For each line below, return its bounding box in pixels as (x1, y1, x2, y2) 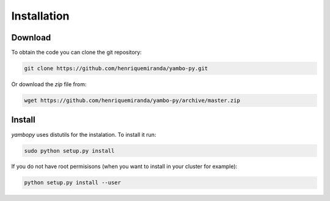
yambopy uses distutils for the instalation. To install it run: (11, 131, 156, 138)
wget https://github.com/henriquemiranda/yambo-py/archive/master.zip (24, 97, 241, 104)
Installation (11, 9, 70, 23)
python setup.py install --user (24, 179, 122, 186)
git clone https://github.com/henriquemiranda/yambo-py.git (24, 65, 208, 72)
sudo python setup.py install (24, 147, 115, 154)
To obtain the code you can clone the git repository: (11, 49, 142, 56)
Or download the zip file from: (11, 81, 87, 88)
